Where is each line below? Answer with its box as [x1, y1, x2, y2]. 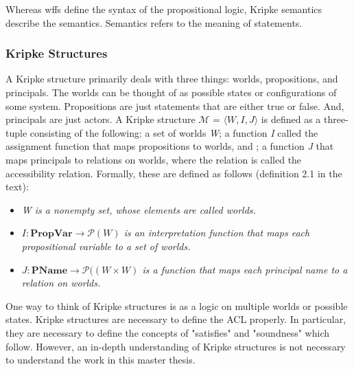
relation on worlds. [21, 276, 101, 290]
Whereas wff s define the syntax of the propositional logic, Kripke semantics [5, 2, 322, 16]
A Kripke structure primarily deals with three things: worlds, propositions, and [5, 71, 338, 86]
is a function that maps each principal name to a [142, 262, 348, 276]
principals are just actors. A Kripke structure [5, 112, 196, 126]
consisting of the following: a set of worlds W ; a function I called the [29, 125, 318, 139]
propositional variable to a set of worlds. [21, 238, 191, 253]
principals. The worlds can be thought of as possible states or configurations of [5, 85, 337, 99]
